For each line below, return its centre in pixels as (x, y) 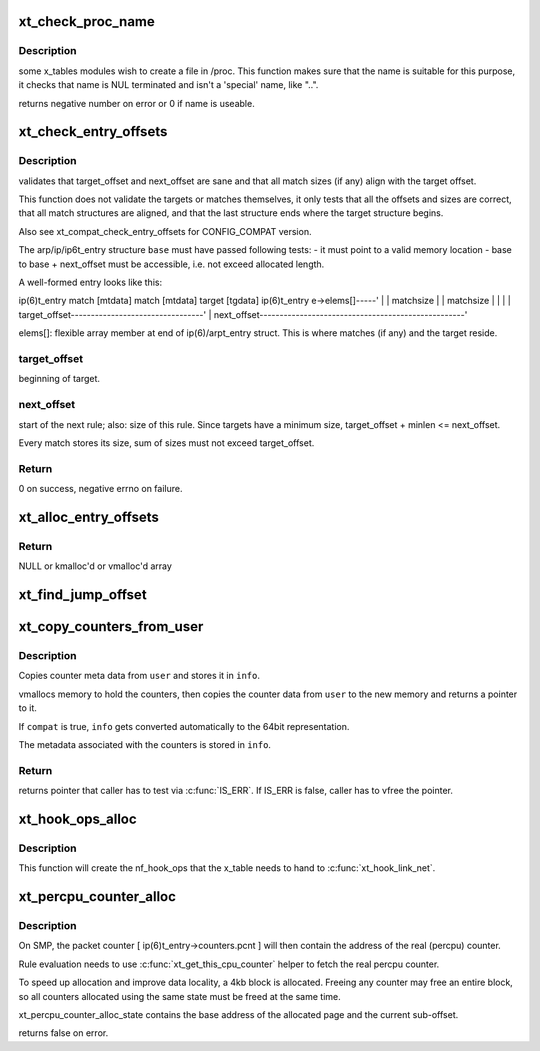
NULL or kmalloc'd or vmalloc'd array (95, 566)
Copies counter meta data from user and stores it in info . (139, 676)
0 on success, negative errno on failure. (100, 489)
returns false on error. (63, 1033)
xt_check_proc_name (86, 21)
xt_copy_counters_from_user (111, 626)
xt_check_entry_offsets (93, 131)
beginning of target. (59, 379)
